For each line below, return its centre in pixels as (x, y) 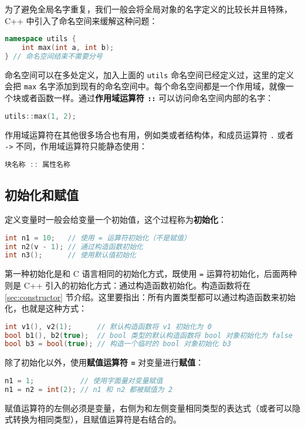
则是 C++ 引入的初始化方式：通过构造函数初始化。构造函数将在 (128, 285)
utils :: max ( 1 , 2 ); (40, 116)
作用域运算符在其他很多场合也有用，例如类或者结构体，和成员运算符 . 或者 (149, 134)
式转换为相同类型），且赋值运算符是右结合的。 (93, 419)
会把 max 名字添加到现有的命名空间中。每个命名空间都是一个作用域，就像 (145, 86)
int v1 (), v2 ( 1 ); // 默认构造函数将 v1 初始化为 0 (108, 326)
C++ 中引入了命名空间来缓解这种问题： (81, 20)
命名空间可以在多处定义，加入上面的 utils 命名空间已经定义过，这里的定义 (150, 74)
